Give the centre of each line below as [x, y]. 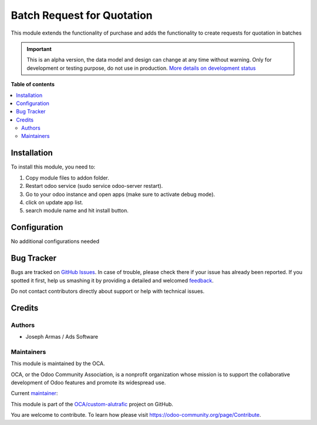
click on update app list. [54, 202]
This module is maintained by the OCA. [58, 363]
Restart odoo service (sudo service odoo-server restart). [94, 186]
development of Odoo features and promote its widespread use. [88, 382]
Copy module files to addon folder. [68, 178]
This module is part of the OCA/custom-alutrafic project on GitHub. [92, 404]
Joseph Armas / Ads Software [62, 337]
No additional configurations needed [55, 241]
